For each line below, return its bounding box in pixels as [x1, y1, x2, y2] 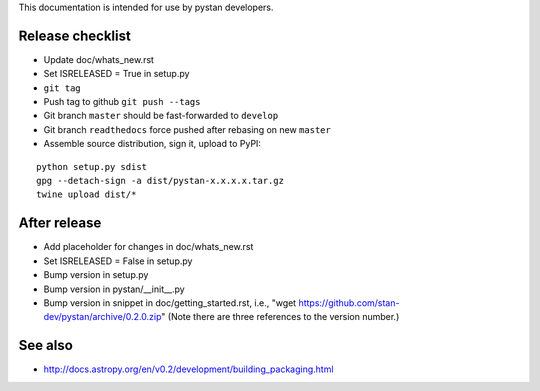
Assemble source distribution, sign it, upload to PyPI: [43, 138, 262, 150]
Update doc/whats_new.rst [43, 53, 155, 65]
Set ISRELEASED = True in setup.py [43, 68, 190, 80]
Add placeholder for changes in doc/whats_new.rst [43, 241, 254, 253]
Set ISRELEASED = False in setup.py [43, 255, 193, 267]
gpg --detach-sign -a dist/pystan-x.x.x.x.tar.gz [36, 175, 285, 187]
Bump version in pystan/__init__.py [43, 283, 185, 295]
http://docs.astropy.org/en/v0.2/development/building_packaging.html [43, 363, 334, 375]
